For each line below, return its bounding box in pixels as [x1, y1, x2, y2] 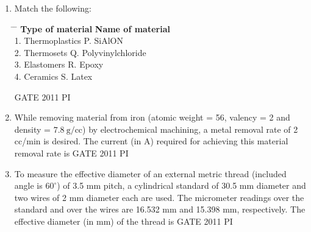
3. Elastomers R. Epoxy [14, 58, 104, 71]
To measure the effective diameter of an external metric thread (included [14, 167, 287, 180]
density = [14, 122, 51, 135]
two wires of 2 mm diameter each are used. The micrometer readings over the [14, 191, 304, 203]
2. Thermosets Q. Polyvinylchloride [14, 46, 146, 58]
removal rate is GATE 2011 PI [14, 146, 129, 159]
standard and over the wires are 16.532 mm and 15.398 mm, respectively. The [14, 203, 306, 216]
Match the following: [14, 2, 91, 14]
